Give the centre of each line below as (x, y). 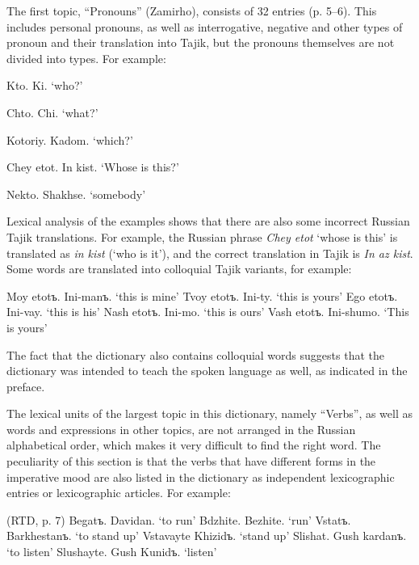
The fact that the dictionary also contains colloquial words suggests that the (195, 354)
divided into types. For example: (86, 58)
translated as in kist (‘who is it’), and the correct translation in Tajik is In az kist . (210, 253)
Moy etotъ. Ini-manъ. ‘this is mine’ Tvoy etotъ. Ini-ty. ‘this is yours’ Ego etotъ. (202, 295)
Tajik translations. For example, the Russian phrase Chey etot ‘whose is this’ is (202, 236)
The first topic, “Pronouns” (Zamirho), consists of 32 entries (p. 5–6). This (192, 11)
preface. (26, 386)
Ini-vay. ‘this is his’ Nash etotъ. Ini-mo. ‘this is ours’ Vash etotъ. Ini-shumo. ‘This (208, 312)
